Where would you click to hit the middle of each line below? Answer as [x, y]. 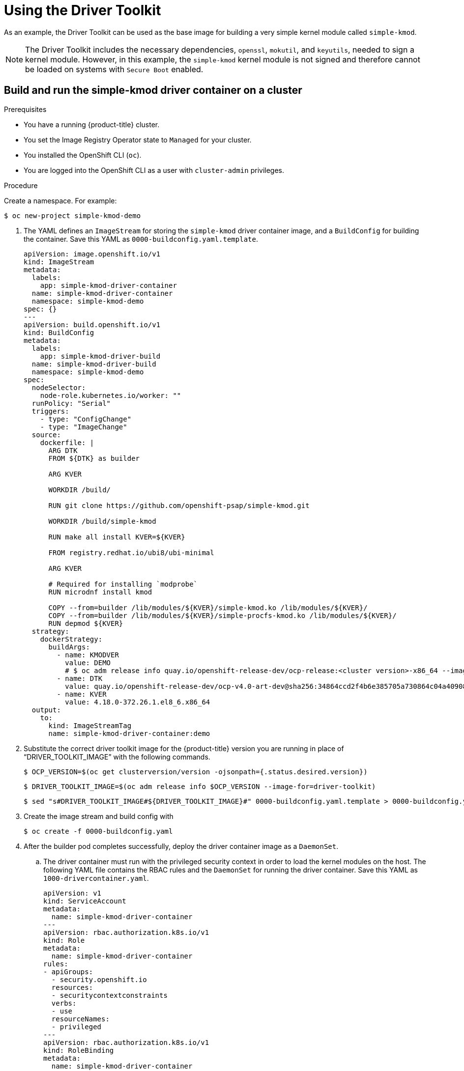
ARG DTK [63, 450]
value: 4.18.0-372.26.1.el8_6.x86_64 [138, 702]
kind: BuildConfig [59, 332]
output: [46, 710]
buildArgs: [69, 647]
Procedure [21, 185]
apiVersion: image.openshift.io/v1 [92, 254]
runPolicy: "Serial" [71, 403]
